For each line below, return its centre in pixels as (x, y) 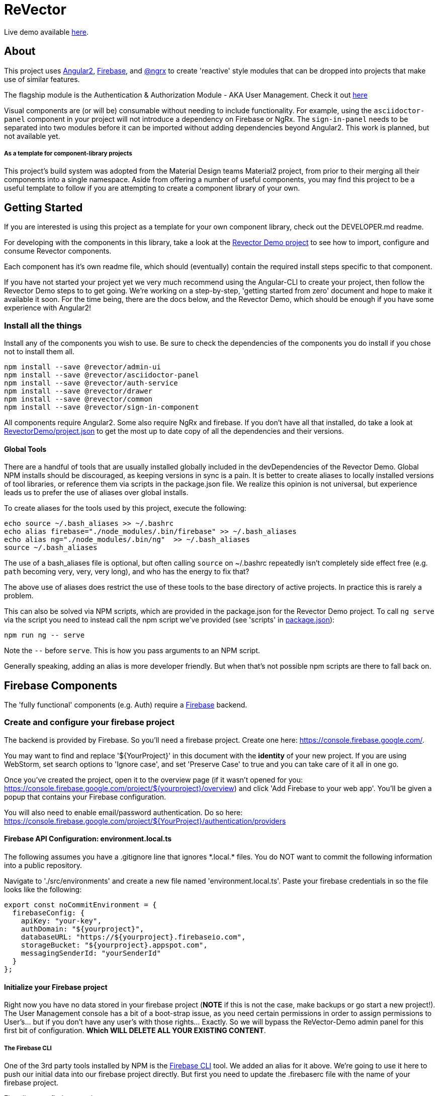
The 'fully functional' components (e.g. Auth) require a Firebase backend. (126, 705)
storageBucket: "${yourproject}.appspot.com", (114, 945)
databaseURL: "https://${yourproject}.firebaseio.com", (133, 937)
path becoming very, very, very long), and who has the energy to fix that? (127, 572)
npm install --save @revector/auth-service (91, 383)
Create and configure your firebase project (89, 722)
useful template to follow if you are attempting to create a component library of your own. (152, 188)
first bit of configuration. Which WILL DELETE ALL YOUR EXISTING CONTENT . (135, 1031)
